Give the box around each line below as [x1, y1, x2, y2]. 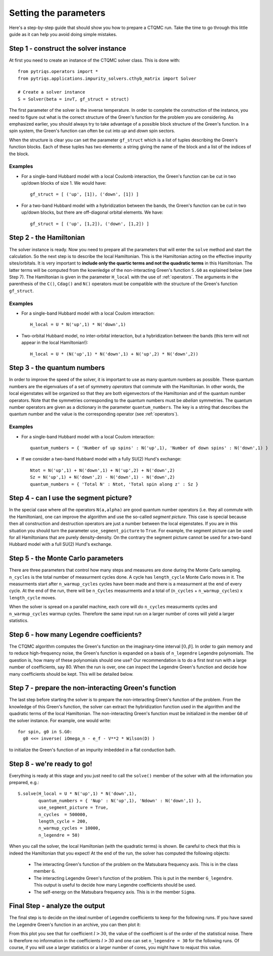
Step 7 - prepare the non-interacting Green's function [9, 684, 176, 692]
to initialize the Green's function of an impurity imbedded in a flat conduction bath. [9, 747, 176, 753]
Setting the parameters [9, 7, 106, 18]
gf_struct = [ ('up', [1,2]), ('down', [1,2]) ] [30, 221, 149, 227]
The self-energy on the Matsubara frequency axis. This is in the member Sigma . [33, 889, 196, 895]
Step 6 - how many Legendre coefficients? [9, 630, 142, 639]
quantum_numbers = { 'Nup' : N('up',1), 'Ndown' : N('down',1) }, [38, 798, 202, 803]
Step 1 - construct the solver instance [9, 44, 126, 53]
